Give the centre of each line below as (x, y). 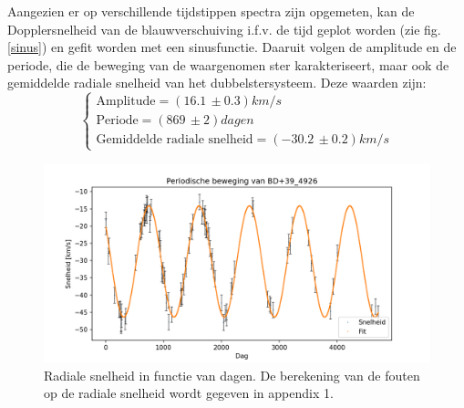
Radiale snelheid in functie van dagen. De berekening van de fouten (232, 375)
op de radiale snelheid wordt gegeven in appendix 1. (189, 393)
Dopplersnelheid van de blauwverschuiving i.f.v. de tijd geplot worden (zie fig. (224, 29)
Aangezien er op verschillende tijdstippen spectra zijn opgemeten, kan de (211, 11)
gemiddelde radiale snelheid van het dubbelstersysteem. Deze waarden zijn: (217, 83)
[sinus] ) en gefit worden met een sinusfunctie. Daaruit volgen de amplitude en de (232, 47)
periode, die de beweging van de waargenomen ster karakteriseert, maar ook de (228, 64)
